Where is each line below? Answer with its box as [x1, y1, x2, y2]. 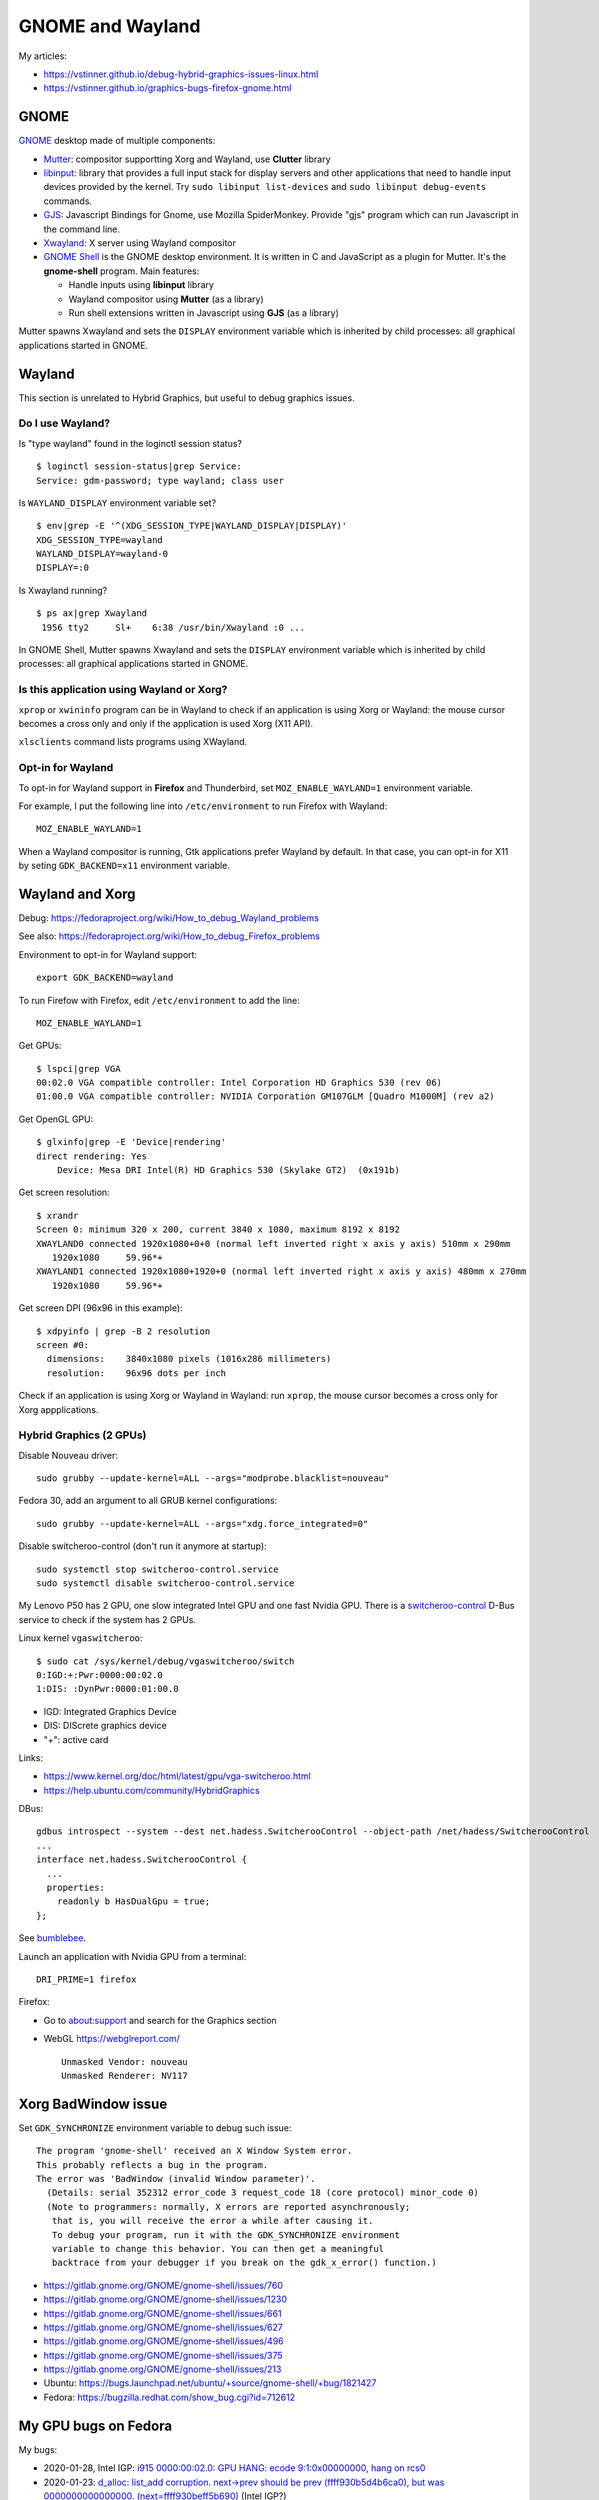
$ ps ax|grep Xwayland [36, 608, 148, 619]
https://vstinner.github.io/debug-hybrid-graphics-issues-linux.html [43, 68, 319, 80]
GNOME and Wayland [18, 15, 201, 37]
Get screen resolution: [18, 1186, 110, 1199]
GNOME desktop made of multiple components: [18, 135, 216, 147]
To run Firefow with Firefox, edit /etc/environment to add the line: [18, 994, 300, 1006]
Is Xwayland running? [18, 584, 108, 596]
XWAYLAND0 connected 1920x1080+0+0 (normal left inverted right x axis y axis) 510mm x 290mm [36, 1238, 511, 1249]
